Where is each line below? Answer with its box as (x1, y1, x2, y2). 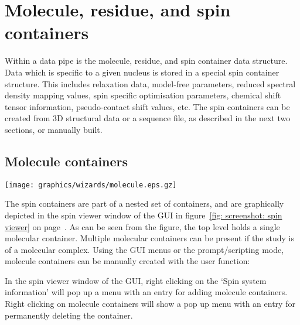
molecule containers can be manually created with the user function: (5, 255, 250, 267)
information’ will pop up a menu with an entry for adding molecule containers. (5, 286, 288, 298)
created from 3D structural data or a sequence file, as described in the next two (5, 112, 291, 124)
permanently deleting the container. (5, 309, 133, 321)
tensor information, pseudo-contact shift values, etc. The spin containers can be (5, 100, 290, 112)
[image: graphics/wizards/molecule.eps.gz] (5, 180, 177, 189)
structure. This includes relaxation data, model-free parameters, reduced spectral (5, 77, 296, 90)
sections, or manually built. (5, 123, 103, 135)
